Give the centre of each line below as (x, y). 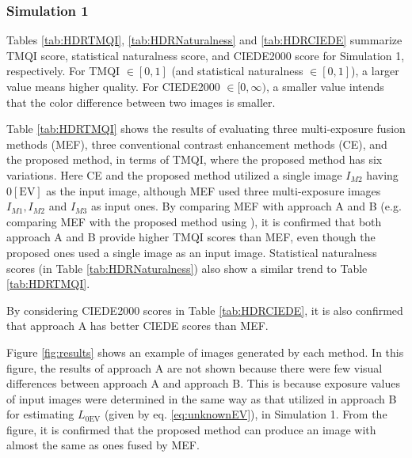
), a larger (375, 71)
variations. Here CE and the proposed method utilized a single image (174, 174)
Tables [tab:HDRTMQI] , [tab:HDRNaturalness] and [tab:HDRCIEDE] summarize (204, 40)
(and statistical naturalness (237, 71)
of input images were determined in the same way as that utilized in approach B (202, 398)
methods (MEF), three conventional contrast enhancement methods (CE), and (197, 144)
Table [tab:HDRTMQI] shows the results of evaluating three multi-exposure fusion (206, 129)
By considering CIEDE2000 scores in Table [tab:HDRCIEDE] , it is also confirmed (205, 310)
